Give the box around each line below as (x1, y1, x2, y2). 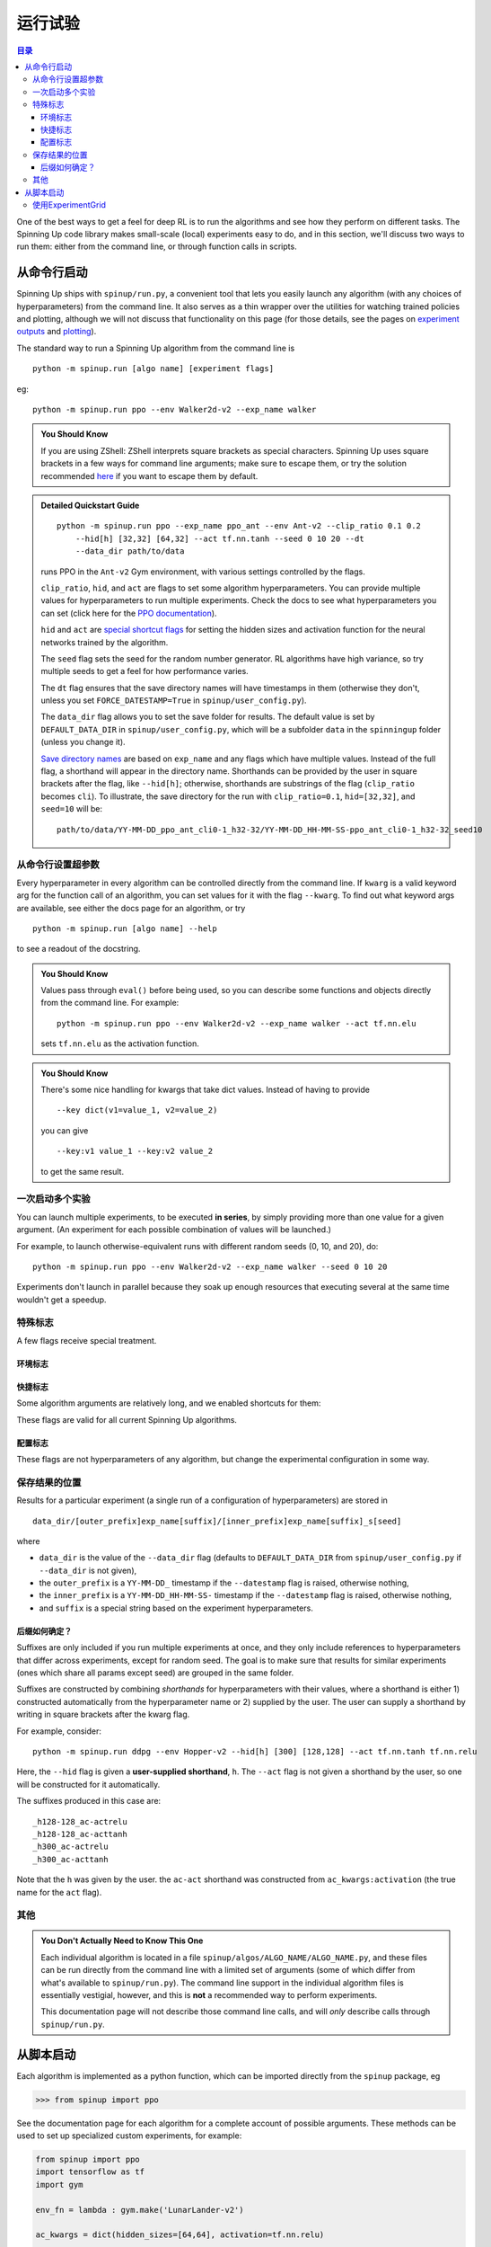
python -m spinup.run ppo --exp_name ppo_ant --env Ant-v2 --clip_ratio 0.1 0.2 (57, 521, 422, 531)
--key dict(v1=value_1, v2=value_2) (57, 1106, 218, 1115)
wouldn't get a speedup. (16, 1294, 107, 1305)
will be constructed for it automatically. (16, 1779, 161, 1790)
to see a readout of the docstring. (16, 944, 141, 955)
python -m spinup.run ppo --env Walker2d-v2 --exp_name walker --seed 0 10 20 (32, 1261, 388, 1272)
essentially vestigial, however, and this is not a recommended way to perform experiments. (40, 1990, 378, 2001)
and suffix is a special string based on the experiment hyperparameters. (39, 1603, 313, 1613)
